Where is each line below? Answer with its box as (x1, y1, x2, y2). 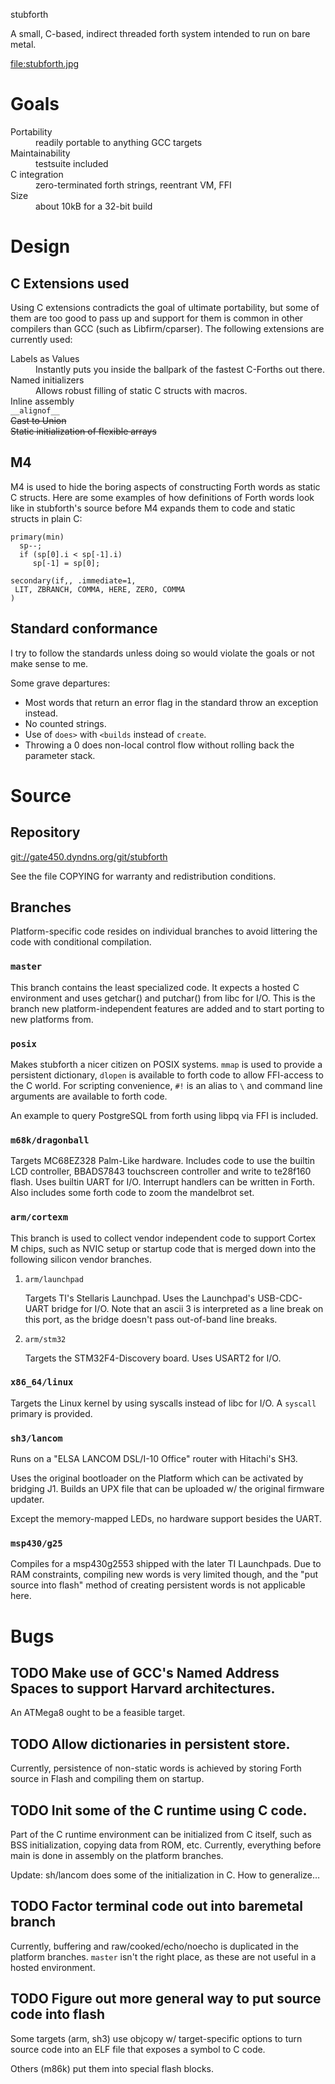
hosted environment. (10, 1961, 96, 1973)
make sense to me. (10, 657, 89, 669)
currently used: (10, 333, 73, 345)
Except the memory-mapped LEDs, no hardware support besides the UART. (10, 1513, 322, 1525)
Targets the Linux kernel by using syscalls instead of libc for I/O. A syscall (10, 1397, 317, 1409)
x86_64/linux (10, 1377, 74, 1388)
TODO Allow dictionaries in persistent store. (10, 1735, 291, 1753)
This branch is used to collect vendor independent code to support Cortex (10, 1232, 317, 1244)
